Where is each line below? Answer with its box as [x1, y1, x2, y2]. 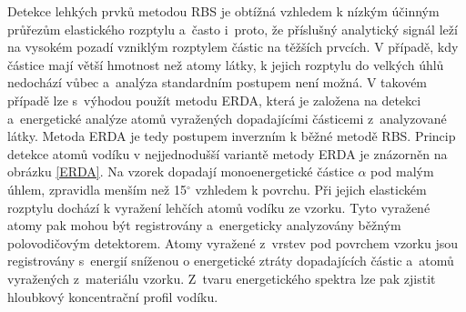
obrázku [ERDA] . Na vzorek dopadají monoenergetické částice [7, 162, 354, 181]
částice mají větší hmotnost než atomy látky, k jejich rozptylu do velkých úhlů [7, 55, 444, 74]
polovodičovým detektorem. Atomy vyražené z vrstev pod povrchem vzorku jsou [7, 233, 459, 252]
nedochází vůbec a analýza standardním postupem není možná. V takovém [7, 73, 428, 92]
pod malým [370, 162, 434, 181]
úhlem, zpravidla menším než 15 [7, 179, 187, 198]
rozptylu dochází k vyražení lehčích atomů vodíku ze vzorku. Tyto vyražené [7, 197, 431, 216]
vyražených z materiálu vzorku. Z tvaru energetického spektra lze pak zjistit [7, 268, 436, 287]
